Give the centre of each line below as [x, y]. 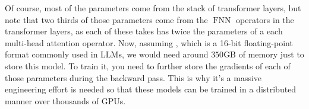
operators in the [265, 19]
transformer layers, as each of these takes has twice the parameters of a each [144, 31]
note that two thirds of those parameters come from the [106, 19]
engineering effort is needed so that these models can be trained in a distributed [151, 89]
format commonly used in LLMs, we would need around [107, 54]
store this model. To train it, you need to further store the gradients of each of [148, 65]
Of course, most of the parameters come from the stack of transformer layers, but [153, 8]
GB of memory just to [264, 54]
